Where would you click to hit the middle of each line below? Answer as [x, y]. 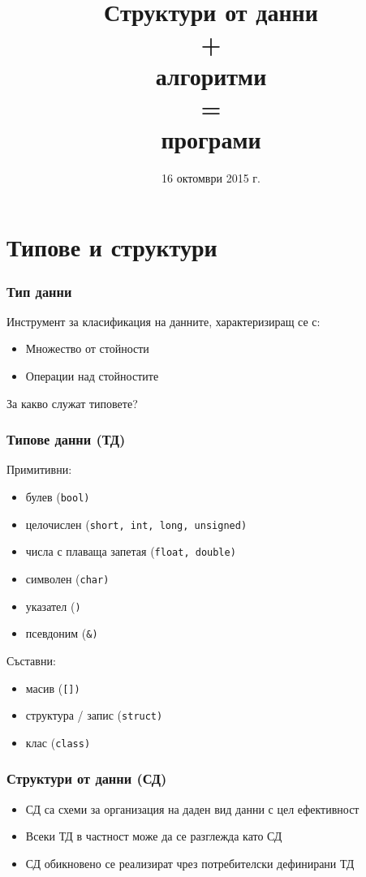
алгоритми [211, 75]
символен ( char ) [67, 579]
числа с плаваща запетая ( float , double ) [131, 551]
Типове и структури [112, 247]
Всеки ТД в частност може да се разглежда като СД [154, 836]
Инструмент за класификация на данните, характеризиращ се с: [164, 321]
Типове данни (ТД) [66, 439]
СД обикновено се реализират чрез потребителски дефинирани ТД [190, 863]
